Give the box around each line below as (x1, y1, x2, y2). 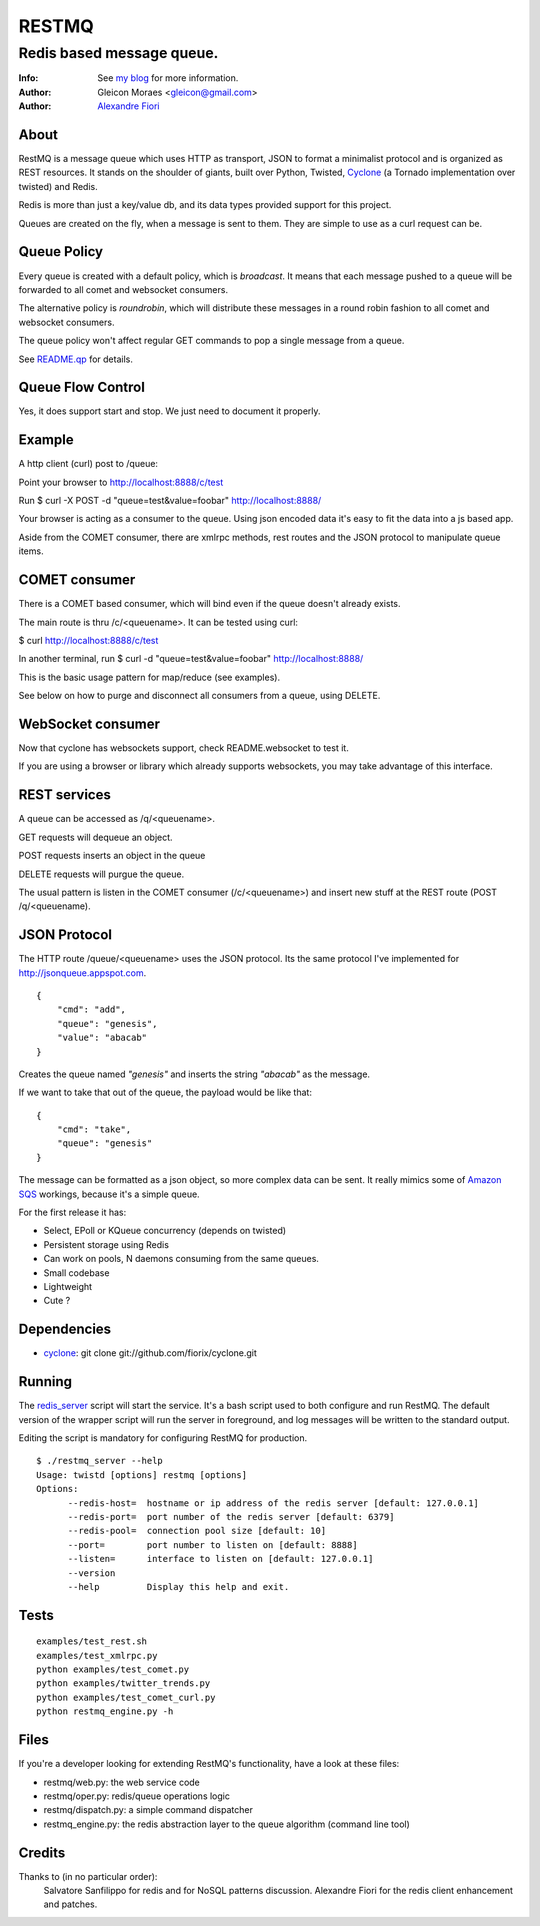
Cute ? (43, 1295, 71, 1307)
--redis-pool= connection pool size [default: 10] (67, 1525, 327, 1537)
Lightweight (43, 1281, 93, 1292)
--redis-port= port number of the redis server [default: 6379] (67, 1511, 395, 1522)
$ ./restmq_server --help (36, 1455, 164, 1467)
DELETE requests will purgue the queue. (18, 868, 185, 880)
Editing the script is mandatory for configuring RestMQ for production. (18, 1431, 308, 1444)
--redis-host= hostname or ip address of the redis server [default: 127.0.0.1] (67, 1497, 480, 1509)
